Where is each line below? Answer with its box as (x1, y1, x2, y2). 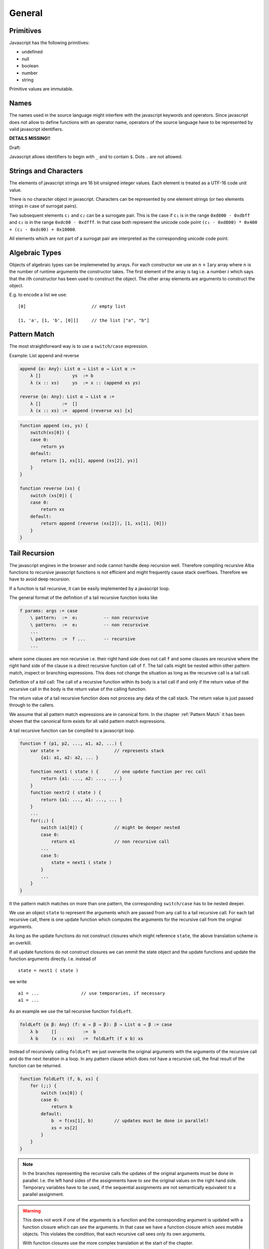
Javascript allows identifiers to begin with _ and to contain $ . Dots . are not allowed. (9, 154, 183, 160)
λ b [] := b (30, 1029, 97, 1034)
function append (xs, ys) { (19, 423, 88, 428)
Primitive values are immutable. (9, 86, 74, 92)
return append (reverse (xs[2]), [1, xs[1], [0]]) (40, 521, 167, 527)
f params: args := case (19, 608, 78, 614)
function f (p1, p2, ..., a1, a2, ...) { (19, 741, 123, 746)
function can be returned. (9, 1062, 62, 1069)
